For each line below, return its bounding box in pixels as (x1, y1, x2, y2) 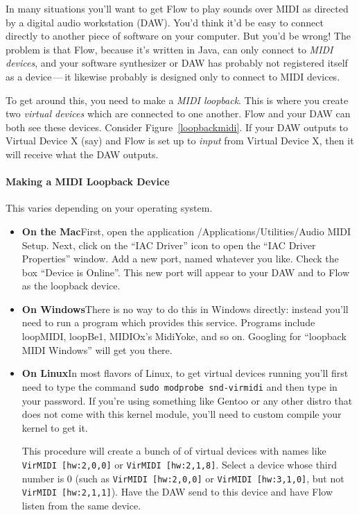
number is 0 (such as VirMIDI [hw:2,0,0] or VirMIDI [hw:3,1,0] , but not (21, 471, 344, 485)
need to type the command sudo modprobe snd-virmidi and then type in (21, 379, 338, 394)
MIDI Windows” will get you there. (21, 342, 173, 357)
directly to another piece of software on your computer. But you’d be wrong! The (6, 28, 351, 43)
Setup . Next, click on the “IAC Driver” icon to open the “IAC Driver (21, 237, 316, 252)
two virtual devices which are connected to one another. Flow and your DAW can (6, 106, 351, 121)
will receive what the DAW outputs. (6, 146, 159, 161)
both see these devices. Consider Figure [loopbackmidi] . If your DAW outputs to (6, 119, 349, 134)
